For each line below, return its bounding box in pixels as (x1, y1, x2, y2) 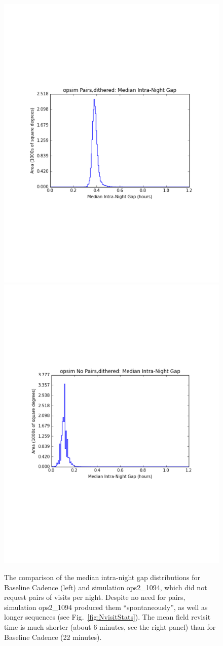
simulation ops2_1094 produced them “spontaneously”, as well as (4, 601, 208, 612)
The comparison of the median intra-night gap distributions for (4, 571, 200, 582)
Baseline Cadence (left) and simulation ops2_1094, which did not (4, 582, 207, 592)
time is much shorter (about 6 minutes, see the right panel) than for (4, 621, 216, 632)
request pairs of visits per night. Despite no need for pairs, (4, 592, 185, 602)
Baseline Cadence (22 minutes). (4, 631, 102, 642)
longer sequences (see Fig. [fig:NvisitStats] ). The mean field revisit (4, 612, 211, 622)
